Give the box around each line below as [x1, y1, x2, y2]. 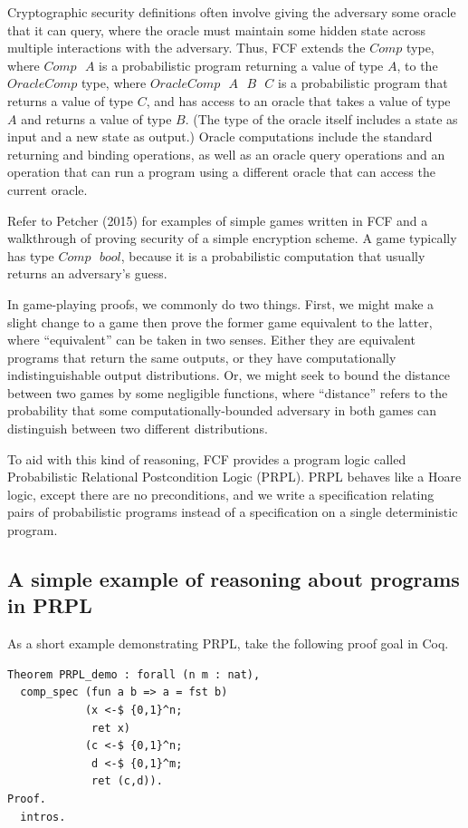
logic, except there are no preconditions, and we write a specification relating [7, 484, 435, 503]
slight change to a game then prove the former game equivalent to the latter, [7, 312, 433, 331]
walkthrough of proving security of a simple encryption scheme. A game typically [7, 229, 457, 248]
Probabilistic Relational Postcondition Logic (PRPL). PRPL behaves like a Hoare [7, 467, 462, 486]
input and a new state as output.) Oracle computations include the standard [7, 127, 433, 146]
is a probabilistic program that [278, 73, 448, 93]
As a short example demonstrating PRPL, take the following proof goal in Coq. [7, 634, 449, 653]
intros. [20, 810, 66, 823]
